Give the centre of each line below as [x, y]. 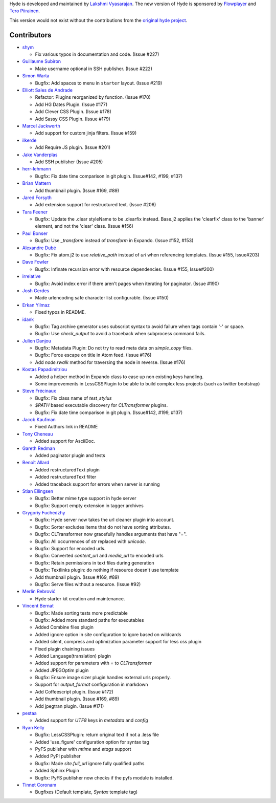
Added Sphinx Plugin [57, 771]
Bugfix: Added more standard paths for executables [89, 620]
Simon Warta [36, 76]
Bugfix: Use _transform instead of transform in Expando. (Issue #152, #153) [114, 241]
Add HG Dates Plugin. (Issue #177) [71, 104]
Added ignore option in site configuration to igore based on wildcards [108, 634]
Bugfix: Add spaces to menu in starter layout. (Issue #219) [99, 83]
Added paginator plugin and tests [70, 455]
